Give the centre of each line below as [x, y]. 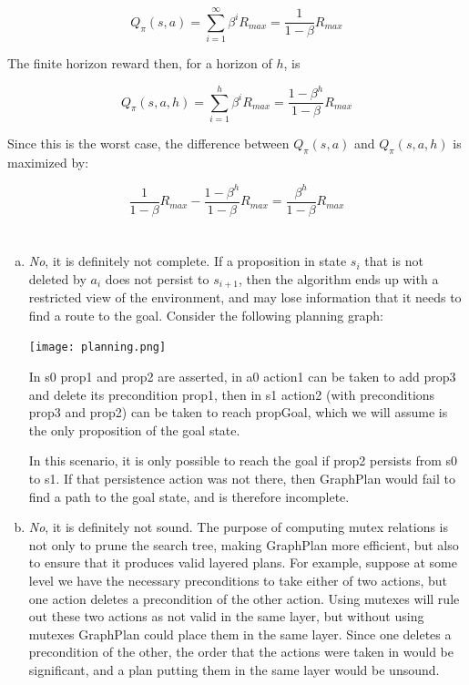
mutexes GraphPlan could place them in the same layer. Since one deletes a [240, 634]
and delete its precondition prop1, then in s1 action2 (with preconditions [232, 394]
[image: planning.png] [97, 348]
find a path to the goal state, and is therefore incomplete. [189, 496]
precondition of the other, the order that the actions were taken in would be [241, 652]
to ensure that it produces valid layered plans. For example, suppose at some [243, 562]
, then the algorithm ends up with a [338, 278]
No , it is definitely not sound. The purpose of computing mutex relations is [239, 527]
